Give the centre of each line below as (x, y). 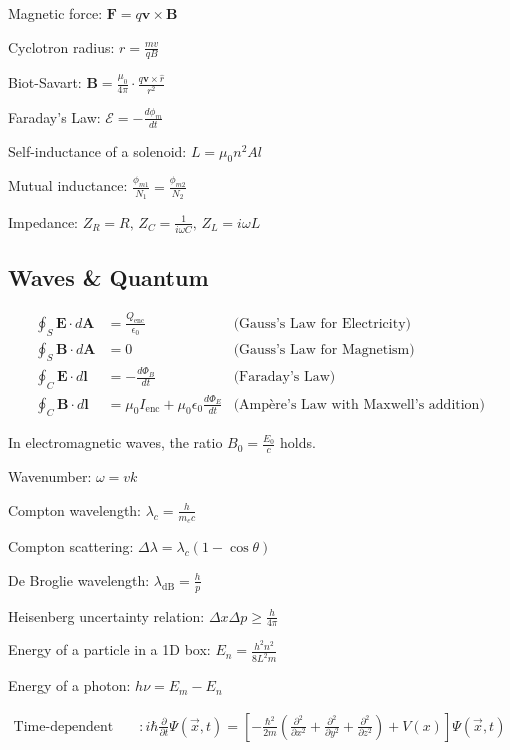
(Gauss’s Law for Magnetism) (324, 349)
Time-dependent (63, 726)
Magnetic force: (55, 13)
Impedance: (43, 221)
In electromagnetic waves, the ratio (115, 442)
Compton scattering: (71, 546)
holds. (297, 442)
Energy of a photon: (69, 685)
